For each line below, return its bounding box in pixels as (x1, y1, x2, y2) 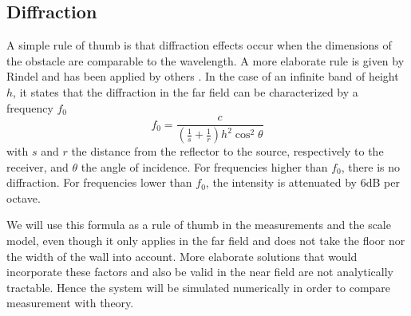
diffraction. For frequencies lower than (6, 174, 192, 191)
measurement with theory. (6, 294, 134, 311)
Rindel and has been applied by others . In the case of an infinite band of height (6, 68, 399, 85)
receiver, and (6, 158, 69, 175)
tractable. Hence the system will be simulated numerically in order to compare (6, 278, 391, 295)
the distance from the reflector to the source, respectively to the (71, 143, 384, 160)
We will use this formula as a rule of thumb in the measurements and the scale (6, 216, 391, 233)
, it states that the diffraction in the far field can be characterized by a (13, 83, 358, 100)
